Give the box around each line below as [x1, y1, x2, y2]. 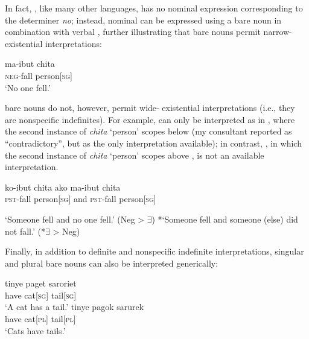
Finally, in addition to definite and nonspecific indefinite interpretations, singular [5, 245, 304, 258]
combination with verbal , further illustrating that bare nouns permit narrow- [5, 25, 292, 38]
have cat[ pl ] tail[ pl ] [5, 312, 76, 325]
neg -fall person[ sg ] [5, 69, 72, 81]
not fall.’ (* [5, 224, 45, 237]
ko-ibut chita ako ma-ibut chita [5, 180, 121, 193]
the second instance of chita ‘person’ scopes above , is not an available [5, 148, 264, 161]
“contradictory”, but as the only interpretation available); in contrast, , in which [5, 136, 302, 149]
